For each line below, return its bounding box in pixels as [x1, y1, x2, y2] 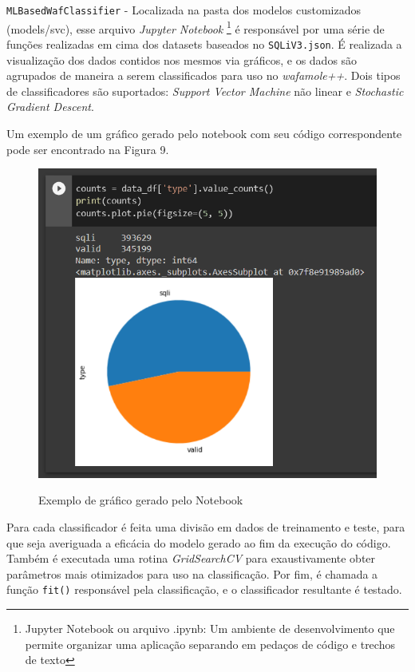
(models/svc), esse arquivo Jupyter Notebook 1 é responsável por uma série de [6, 18, 385, 37]
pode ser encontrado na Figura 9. [6, 140, 169, 157]
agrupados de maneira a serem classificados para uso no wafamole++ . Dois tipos [6, 67, 401, 84]
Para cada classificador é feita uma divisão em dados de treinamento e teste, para [6, 518, 405, 535]
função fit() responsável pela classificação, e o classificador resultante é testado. [6, 581, 402, 598]
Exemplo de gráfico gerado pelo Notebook [38, 492, 243, 508]
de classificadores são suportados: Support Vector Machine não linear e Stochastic [6, 82, 404, 99]
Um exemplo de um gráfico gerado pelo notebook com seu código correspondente [6, 125, 402, 141]
